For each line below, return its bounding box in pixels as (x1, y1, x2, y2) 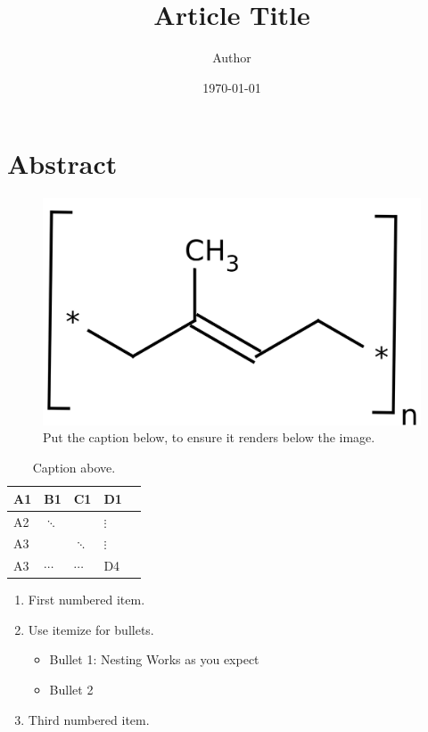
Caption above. (32, 458, 116, 477)
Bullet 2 (49, 680, 94, 699)
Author (212, 48, 251, 67)
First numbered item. (28, 590, 145, 609)
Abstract (7, 145, 118, 182)
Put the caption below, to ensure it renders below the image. (43, 428, 375, 447)
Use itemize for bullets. (28, 620, 154, 638)
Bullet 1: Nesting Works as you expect (49, 650, 259, 669)
